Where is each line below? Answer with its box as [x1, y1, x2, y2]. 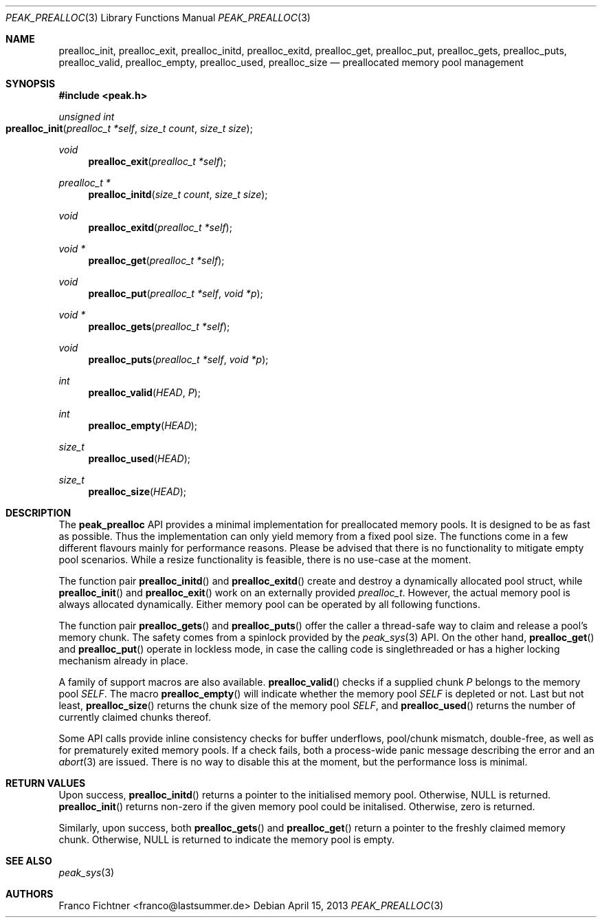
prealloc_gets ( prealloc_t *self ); [88, 321, 230, 332]
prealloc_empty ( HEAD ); [88, 420, 198, 431]
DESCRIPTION [5, 507, 71, 519]
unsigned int [58, 111, 115, 122]
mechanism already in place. [58, 655, 188, 666]
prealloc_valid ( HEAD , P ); [88, 387, 201, 398]
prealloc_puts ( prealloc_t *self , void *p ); [88, 354, 269, 365]
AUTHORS [5, 888, 54, 900]
